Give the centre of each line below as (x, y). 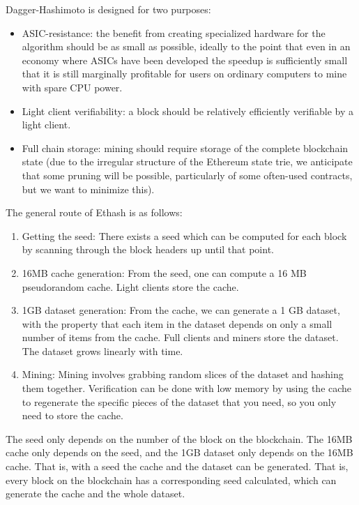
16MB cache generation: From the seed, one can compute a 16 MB (164, 272)
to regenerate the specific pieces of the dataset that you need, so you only (179, 401)
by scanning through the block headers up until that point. (148, 249)
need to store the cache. (72, 415)
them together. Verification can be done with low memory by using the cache (187, 388)
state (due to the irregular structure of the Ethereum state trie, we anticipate (187, 161)
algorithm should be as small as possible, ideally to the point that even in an (186, 46)
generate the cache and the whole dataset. (96, 493)
